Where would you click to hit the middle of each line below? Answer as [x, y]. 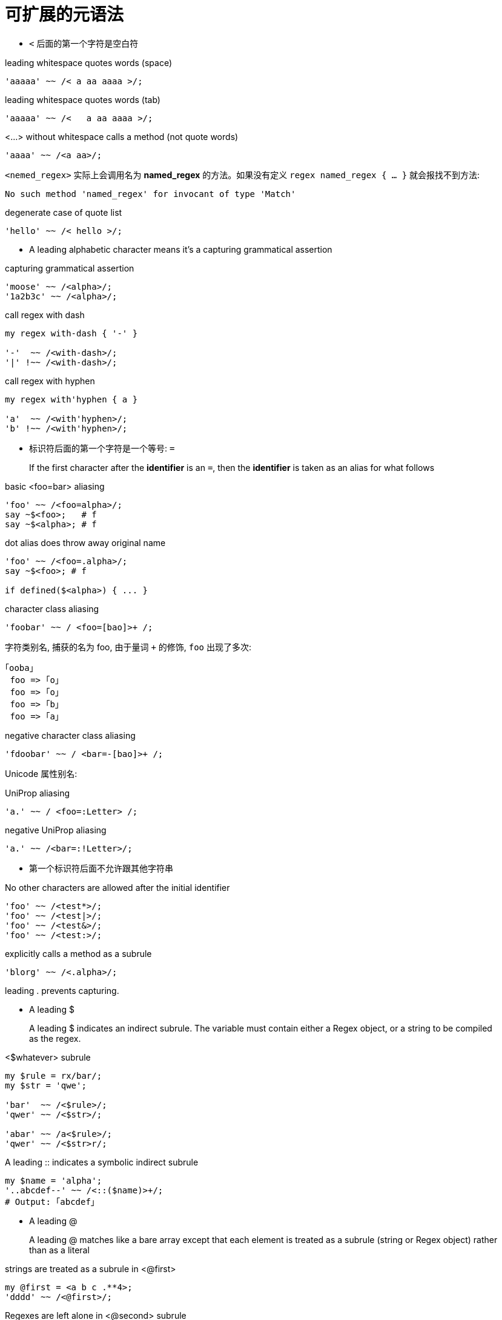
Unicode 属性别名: [41, 773]
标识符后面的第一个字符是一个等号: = [102, 448]
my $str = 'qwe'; [46, 1085]
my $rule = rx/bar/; [54, 1075]
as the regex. [55, 1038]
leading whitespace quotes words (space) [88, 62]
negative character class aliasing [70, 735]
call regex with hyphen [50, 381]
